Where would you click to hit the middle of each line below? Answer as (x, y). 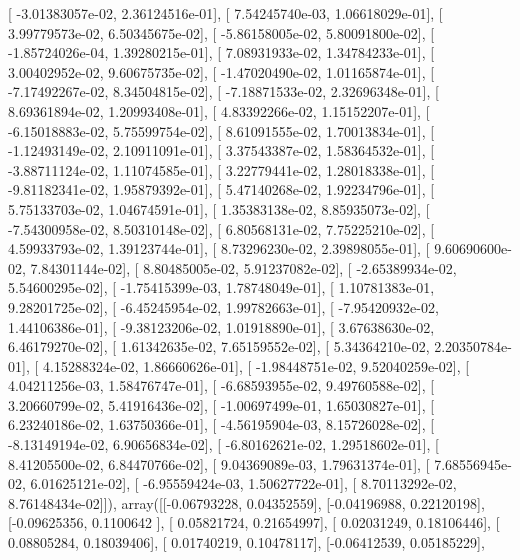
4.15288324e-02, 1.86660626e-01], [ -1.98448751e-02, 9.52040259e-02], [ (256, 365)
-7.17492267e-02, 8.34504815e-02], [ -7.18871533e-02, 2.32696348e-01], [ (223, 91)
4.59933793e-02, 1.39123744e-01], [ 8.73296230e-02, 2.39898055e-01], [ (219, 248)
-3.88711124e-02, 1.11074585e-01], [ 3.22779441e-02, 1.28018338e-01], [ (221, 169)
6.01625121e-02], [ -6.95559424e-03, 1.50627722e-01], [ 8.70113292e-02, (243, 483)
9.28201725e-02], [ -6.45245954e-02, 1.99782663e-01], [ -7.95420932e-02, (223, 306)
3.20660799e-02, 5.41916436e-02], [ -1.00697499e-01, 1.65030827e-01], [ (221, 404)
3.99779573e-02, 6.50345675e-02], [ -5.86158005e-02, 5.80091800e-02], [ (221, 32)
